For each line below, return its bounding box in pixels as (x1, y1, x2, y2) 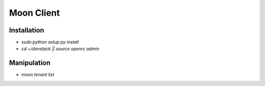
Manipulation (9, 59, 51, 67)
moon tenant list (21, 72, 54, 78)
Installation (9, 26, 44, 34)
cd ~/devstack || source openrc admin (21, 46, 99, 52)
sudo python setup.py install (21, 39, 79, 45)
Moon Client (9, 7, 60, 18)
